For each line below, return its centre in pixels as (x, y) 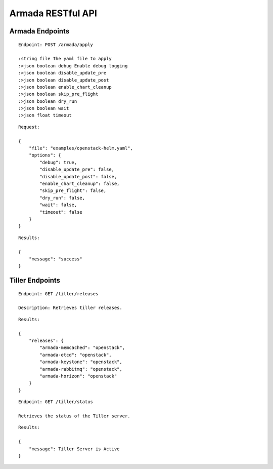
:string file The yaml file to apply (65, 59)
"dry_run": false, (62, 198)
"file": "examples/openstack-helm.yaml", (81, 148)
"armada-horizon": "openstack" (78, 376)
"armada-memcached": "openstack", (82, 348)
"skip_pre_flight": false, (73, 191)
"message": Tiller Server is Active (74, 449)
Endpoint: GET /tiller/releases (58, 294)
